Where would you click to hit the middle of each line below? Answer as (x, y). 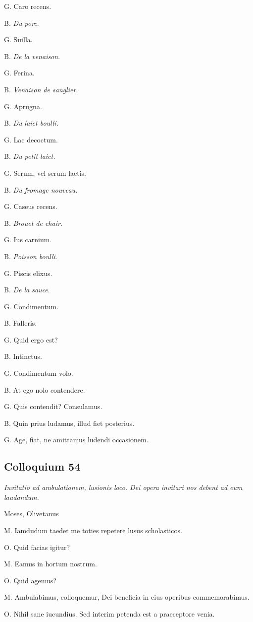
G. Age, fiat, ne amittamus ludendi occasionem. (76, 440)
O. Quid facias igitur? (37, 547)
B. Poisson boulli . (31, 256)
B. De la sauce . (27, 290)
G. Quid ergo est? (31, 339)
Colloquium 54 (42, 466)
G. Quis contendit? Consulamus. (53, 406)
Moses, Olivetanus (31, 514)
